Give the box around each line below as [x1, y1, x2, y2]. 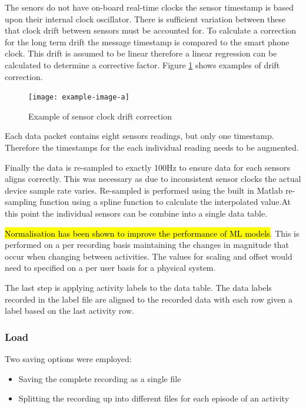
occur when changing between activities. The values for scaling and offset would [5, 250, 292, 262]
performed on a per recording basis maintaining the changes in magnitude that [5, 238, 290, 251]
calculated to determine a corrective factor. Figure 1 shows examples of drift [5, 58, 280, 71]
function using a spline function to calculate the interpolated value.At [39, 195, 291, 208]
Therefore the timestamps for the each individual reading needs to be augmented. [5, 141, 299, 153]
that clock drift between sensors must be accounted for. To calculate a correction [5, 24, 297, 37]
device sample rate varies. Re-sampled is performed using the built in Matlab [5, 184, 283, 196]
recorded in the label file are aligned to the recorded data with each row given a [5, 293, 293, 305]
